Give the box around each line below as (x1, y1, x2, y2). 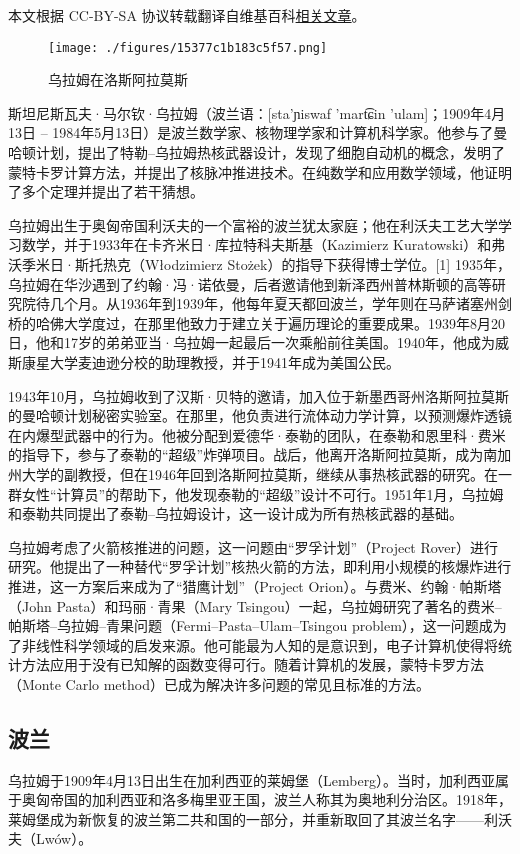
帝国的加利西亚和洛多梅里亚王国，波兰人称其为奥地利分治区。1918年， (49, 789, 512, 810)
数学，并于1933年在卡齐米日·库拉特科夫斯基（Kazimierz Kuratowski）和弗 (21, 234, 506, 255)
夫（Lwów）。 (8, 828, 93, 849)
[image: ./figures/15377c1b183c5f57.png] (48, 40, 328, 55)
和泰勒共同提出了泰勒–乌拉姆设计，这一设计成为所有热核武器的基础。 (8, 503, 463, 524)
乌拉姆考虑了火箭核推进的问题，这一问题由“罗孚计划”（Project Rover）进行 (8, 536, 499, 557)
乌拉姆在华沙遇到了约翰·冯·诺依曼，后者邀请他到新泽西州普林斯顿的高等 (8, 273, 492, 294)
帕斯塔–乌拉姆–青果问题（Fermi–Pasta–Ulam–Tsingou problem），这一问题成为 (8, 615, 507, 636)
